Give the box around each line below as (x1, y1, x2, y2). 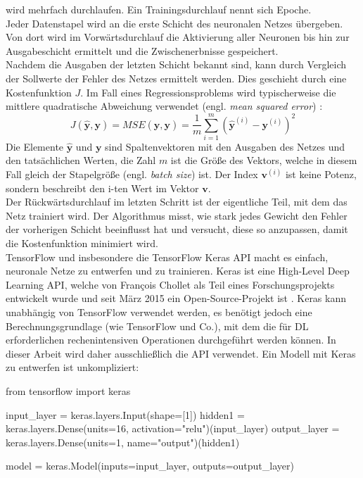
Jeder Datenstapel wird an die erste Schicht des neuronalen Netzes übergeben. (6, 15, 343, 30)
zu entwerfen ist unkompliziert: (6, 360, 139, 375)
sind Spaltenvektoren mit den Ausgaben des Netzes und (105, 139, 345, 153)
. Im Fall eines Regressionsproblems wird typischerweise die (80, 84, 336, 99)
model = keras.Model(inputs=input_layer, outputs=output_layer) (6, 458, 294, 473)
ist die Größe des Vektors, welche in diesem (170, 153, 357, 168)
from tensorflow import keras (6, 383, 131, 398)
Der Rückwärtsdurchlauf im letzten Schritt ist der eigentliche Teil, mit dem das (6, 194, 348, 209)
